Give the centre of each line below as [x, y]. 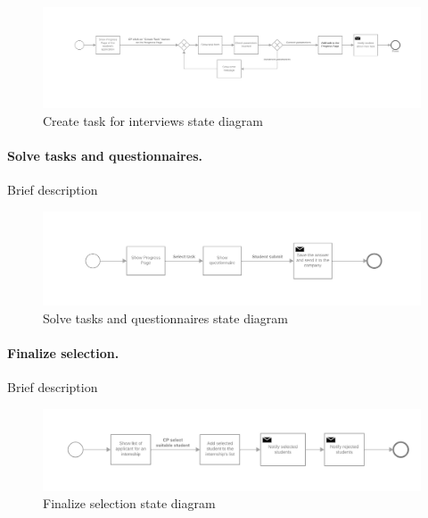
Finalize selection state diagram [129, 503]
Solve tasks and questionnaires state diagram [166, 317]
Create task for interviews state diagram [153, 120]
